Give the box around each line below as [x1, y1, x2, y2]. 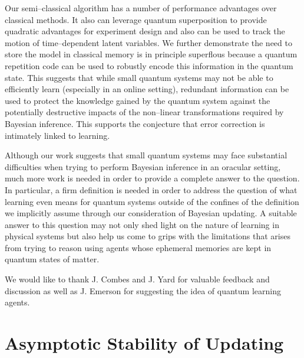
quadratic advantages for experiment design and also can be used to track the [5, 25, 285, 37]
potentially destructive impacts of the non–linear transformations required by [5, 106, 284, 118]
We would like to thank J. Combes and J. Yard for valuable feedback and [5, 273, 270, 285]
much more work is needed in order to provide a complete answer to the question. [5, 172, 300, 184]
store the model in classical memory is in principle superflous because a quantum [5, 48, 298, 60]
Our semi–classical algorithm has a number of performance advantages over [5, 2, 277, 14]
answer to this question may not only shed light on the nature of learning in [5, 218, 279, 230]
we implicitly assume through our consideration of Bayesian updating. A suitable [5, 207, 297, 219]
